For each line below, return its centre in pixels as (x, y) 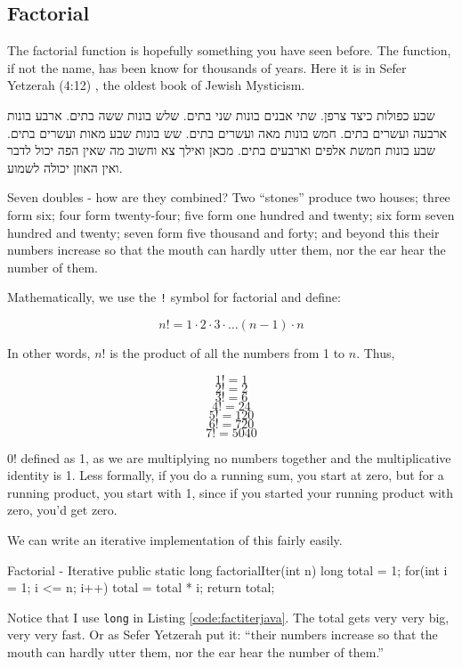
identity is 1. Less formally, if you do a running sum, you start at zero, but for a (226, 475)
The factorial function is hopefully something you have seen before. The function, (229, 50)
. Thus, (376, 352)
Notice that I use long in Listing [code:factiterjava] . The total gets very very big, (228, 617)
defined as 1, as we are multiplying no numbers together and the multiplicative (236, 457)
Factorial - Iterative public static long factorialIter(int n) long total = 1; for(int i (227, 569)
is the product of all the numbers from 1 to (227, 352)
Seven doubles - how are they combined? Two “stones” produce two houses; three (229, 197)
